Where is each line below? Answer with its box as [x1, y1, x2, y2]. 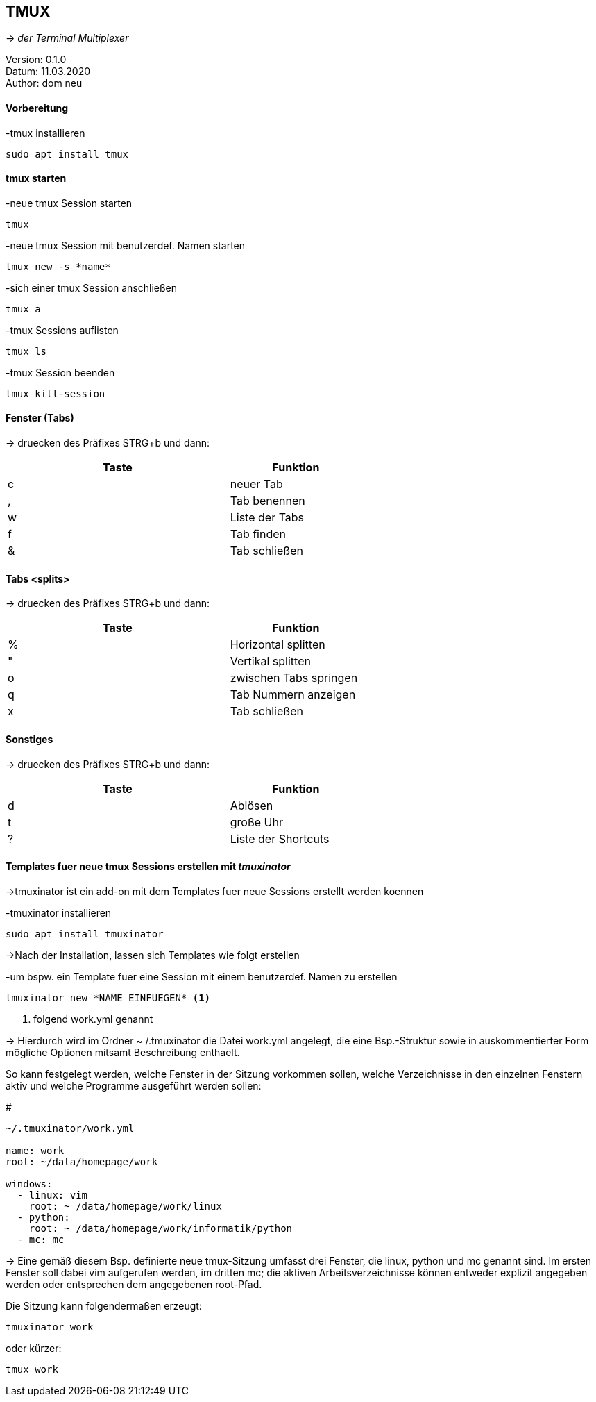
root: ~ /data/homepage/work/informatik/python [28, 1222, 293, 1234]
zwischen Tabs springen [230, 671, 358, 685]
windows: [6, 1178, 53, 1190]
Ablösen [230, 798, 273, 812]
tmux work [6, 1363, 58, 1375]
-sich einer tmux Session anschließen [6, 281, 178, 294]
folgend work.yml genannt [33, 1012, 153, 1025]
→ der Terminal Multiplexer [6, 32, 129, 44]
